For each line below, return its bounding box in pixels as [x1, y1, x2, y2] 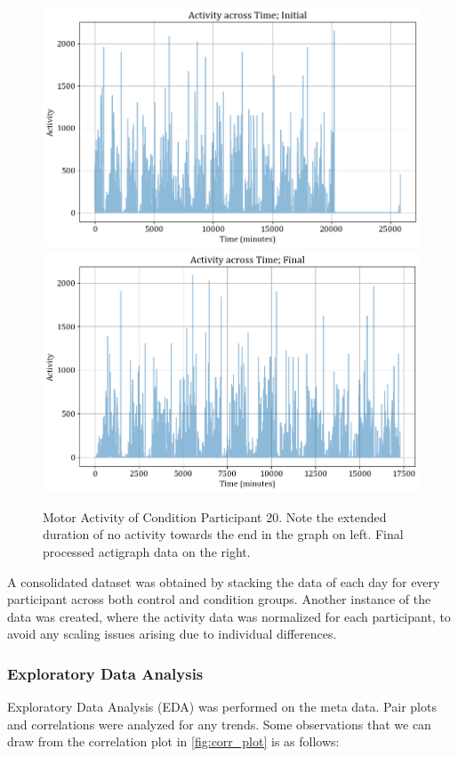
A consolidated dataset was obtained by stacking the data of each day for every [7, 572, 440, 591]
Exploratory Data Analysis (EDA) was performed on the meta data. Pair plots [7, 697, 437, 716]
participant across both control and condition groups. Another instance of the [7, 590, 431, 608]
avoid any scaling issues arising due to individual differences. [7, 624, 337, 643]
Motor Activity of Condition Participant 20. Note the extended [43, 507, 387, 526]
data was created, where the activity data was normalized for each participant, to [7, 607, 451, 625]
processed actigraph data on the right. [43, 543, 251, 561]
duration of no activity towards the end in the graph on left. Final [43, 525, 404, 544]
